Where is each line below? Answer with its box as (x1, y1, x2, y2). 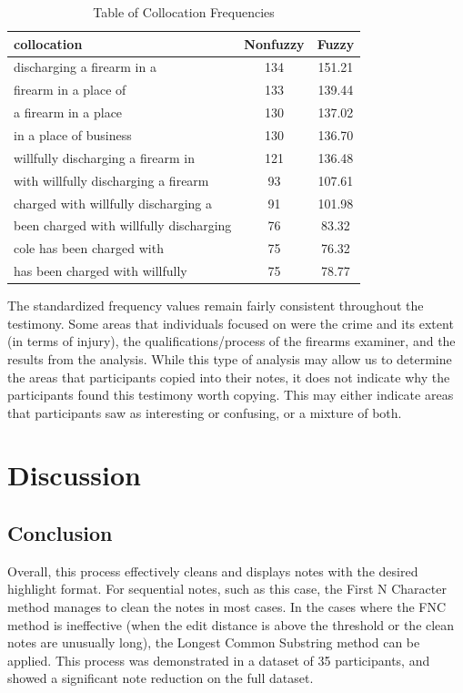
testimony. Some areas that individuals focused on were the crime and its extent (7, 313, 454, 332)
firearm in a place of (14, 80, 126, 99)
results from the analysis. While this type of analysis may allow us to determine (7, 349, 452, 368)
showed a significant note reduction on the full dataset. (7, 668, 314, 688)
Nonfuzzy (244, 34, 305, 53)
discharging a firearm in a (14, 57, 156, 76)
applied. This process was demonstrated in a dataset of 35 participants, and (7, 650, 430, 669)
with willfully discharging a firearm (14, 170, 209, 189)
